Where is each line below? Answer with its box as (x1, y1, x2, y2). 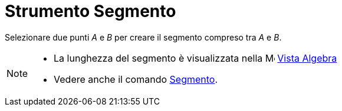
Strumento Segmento (5, 1, 176, 21)
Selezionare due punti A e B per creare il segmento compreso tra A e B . (5, 32, 282, 42)
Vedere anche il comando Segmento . (54, 73, 218, 85)
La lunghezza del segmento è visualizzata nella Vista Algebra (54, 52, 337, 64)
